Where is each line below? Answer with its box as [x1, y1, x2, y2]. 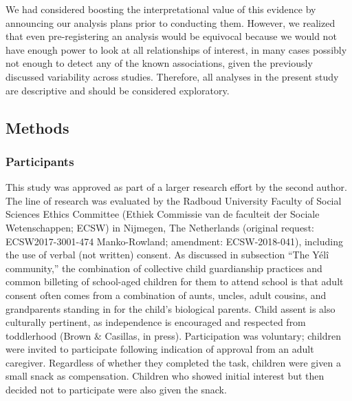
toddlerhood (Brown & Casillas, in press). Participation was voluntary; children [5, 328, 341, 342]
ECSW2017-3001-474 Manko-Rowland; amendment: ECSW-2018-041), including [5, 234, 344, 248]
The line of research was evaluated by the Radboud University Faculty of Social [5, 193, 342, 207]
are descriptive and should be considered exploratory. [5, 83, 230, 97]
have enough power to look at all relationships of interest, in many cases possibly [5, 42, 347, 56]
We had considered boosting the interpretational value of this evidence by [5, 2, 316, 16]
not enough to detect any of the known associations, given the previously [5, 56, 313, 70]
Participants [5, 152, 74, 169]
